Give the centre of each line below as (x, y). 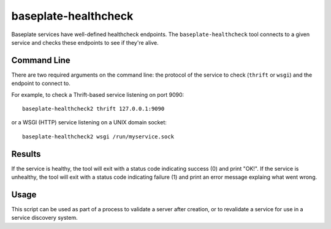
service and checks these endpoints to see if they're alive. (85, 42)
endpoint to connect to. (41, 83)
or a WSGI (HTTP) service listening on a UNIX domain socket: (89, 122)
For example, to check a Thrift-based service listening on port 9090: (98, 94)
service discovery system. (44, 218)
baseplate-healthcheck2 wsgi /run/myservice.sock (98, 137)
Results (26, 154)
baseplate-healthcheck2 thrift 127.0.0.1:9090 (93, 109)
